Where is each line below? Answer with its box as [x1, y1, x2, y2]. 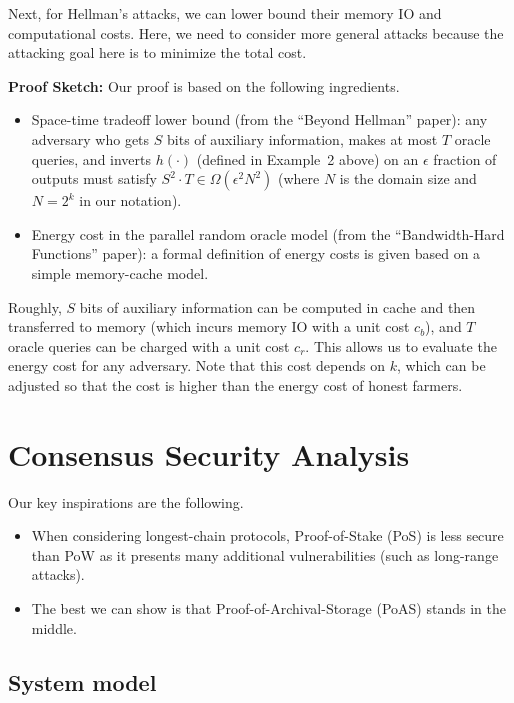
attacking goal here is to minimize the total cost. [8, 42, 307, 63]
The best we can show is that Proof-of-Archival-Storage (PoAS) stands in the [31, 598, 506, 618]
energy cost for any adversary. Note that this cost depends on [8, 355, 385, 376]
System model [8, 666, 157, 697]
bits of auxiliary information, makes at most [167, 128, 438, 149]
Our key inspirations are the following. [8, 491, 244, 512]
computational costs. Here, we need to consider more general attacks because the [8, 22, 504, 43]
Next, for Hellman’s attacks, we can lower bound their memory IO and [8, 3, 442, 23]
